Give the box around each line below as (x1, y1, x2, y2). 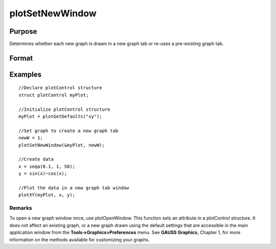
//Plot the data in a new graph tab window (18, 185, 129, 191)
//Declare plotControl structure (18, 85, 102, 91)
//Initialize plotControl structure (18, 106, 110, 112)
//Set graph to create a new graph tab (18, 128, 119, 134)
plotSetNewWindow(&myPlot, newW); (18, 142, 105, 148)
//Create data (18, 156, 54, 162)
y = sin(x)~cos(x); (18, 171, 67, 177)
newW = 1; (18, 135, 43, 141)
